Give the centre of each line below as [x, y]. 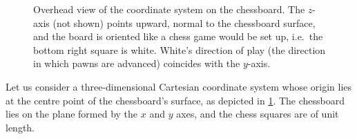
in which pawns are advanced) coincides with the [137, 63]
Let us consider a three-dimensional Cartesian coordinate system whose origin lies [179, 86]
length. [20, 127]
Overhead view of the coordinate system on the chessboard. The [169, 9]
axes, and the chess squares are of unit [258, 114]
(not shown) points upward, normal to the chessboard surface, [184, 22]
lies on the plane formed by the [72, 114]
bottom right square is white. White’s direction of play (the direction [180, 49]
